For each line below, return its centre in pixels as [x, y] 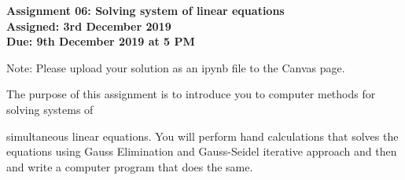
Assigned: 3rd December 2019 [89, 26]
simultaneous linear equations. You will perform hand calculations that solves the [202, 136]
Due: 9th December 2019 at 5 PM [101, 41]
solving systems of [50, 109]
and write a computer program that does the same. [130, 166]
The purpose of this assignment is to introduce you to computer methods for [191, 94]
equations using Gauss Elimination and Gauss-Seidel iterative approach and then [202, 151]
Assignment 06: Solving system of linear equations [145, 10]
